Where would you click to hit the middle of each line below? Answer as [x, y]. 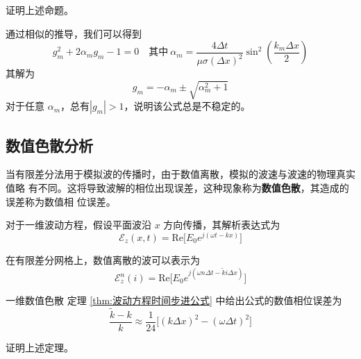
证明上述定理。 [40, 347]
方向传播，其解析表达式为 [222, 225]
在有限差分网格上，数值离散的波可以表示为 [103, 259]
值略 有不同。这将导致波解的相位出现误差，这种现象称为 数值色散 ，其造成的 [177, 188]
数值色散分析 [49, 145]
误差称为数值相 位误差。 [61, 201]
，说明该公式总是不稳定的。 [187, 106]
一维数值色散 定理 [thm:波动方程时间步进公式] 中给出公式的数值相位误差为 [174, 300]
